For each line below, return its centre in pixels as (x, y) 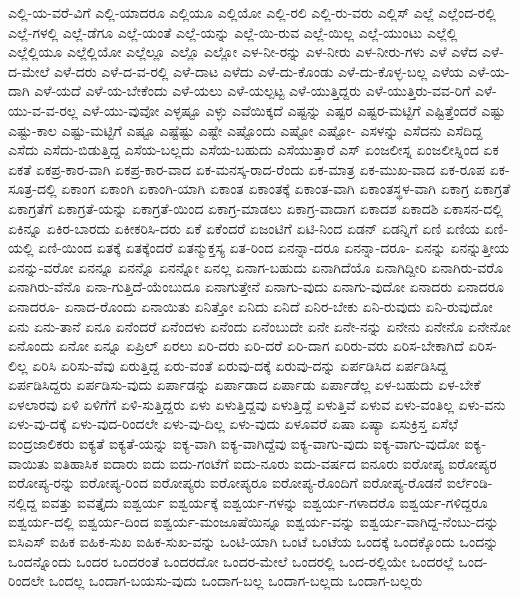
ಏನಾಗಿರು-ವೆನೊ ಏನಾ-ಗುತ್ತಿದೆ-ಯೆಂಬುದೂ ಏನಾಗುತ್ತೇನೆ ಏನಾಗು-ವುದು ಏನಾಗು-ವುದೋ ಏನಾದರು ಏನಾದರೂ (256, 286)
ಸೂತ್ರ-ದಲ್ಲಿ (32, 188)
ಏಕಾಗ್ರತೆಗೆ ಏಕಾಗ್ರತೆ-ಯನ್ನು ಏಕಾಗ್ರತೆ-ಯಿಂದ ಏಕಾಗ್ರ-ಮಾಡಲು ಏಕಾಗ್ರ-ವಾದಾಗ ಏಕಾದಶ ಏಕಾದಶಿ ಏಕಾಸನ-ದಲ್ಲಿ (255, 207)
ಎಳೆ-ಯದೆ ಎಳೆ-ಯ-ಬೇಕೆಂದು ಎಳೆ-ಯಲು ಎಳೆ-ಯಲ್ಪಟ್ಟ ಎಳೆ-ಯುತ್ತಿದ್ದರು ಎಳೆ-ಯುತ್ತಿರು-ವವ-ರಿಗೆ (252, 90)
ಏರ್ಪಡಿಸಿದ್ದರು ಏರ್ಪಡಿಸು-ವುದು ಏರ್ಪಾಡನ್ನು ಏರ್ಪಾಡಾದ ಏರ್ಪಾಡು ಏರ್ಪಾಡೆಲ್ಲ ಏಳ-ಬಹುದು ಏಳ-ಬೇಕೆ (244, 384)
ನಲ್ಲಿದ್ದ (22, 501)
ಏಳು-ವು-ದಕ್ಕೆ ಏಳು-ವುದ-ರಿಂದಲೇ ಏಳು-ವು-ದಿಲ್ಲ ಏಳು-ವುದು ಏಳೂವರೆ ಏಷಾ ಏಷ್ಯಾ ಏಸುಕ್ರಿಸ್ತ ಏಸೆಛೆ (233, 423)
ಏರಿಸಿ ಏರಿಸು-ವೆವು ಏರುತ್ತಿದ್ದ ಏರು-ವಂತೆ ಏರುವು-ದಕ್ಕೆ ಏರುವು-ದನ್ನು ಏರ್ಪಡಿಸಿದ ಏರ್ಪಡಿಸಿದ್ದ (240, 364)
